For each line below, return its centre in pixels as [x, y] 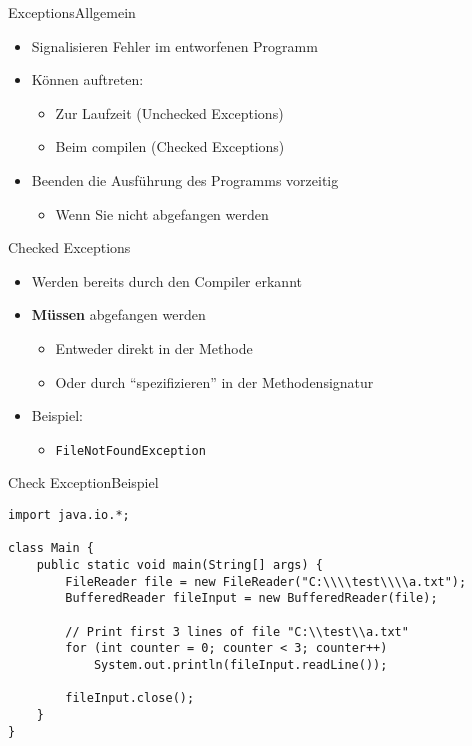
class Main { [51, 548]
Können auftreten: [87, 79]
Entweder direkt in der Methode [154, 347]
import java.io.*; [69, 514]
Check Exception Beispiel [83, 482]
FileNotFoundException [130, 450]
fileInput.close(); [130, 698]
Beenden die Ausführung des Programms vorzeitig [185, 179]
